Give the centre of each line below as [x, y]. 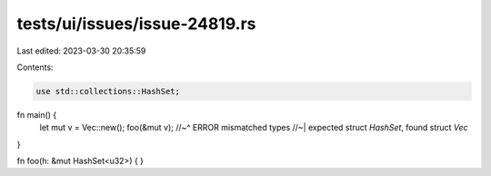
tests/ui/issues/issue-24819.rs [136, 24]
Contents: [35, 67]
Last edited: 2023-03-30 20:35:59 [81, 51]
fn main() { [37, 114]
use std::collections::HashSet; [108, 91]
